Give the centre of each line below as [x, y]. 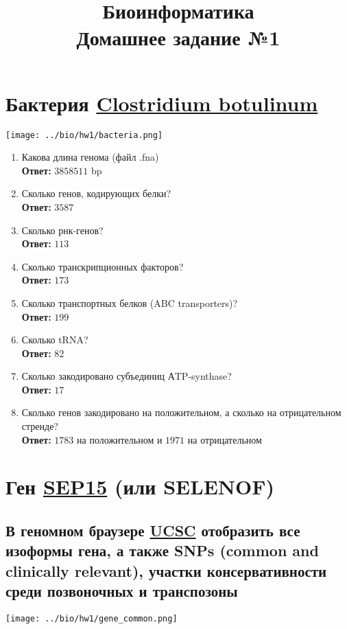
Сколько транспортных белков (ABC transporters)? [130, 302]
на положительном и [120, 439]
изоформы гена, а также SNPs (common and [162, 550]
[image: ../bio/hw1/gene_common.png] [92, 619]
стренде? [40, 426]
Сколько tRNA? [55, 340]
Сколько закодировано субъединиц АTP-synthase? [127, 376]
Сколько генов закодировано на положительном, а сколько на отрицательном [181, 412]
